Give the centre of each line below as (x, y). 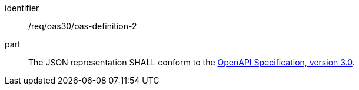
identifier (22, 8)
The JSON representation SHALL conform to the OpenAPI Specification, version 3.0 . (192, 62)
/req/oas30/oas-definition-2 (83, 26)
